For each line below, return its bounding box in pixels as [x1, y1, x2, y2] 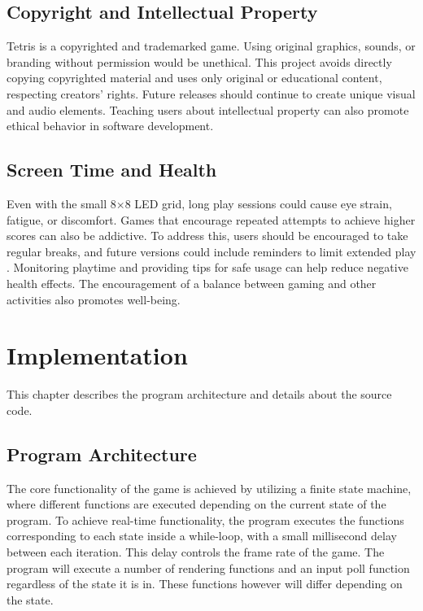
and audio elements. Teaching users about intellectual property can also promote [7, 101, 409, 118]
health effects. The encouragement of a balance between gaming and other [7, 274, 377, 291]
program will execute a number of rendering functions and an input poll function [7, 559, 410, 576]
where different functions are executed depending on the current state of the [7, 495, 386, 513]
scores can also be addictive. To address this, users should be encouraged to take [7, 227, 408, 244]
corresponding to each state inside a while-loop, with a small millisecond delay [7, 527, 397, 544]
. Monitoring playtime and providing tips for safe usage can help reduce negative [7, 259, 408, 276]
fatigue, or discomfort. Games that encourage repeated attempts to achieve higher [7, 211, 416, 228]
